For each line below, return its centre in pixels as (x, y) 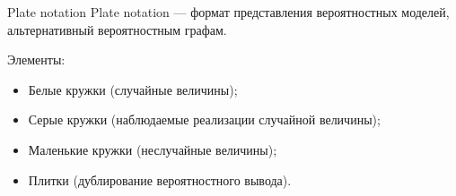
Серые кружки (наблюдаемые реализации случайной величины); (204, 119)
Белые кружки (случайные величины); (133, 89)
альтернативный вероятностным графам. (117, 29)
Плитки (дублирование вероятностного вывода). (160, 179)
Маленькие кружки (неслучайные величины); (153, 149)
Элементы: (36, 60)
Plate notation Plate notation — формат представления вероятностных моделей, (228, 12)
